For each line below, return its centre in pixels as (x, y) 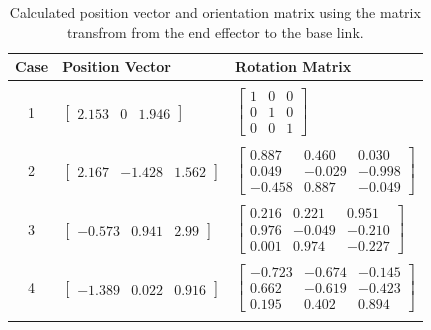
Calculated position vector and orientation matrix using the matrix (215, 12)
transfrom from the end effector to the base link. (215, 31)
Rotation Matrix (293, 66)
